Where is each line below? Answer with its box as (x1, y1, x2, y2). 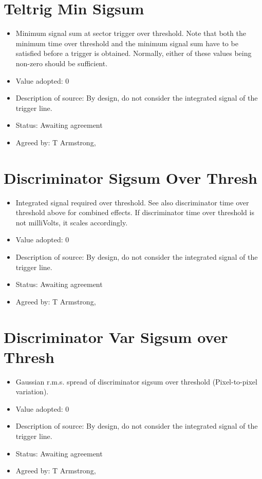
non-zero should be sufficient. (15, 58, 108, 68)
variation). (15, 386, 49, 397)
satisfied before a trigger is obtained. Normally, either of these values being (15, 48, 252, 59)
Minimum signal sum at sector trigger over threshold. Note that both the (15, 28, 246, 39)
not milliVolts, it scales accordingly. (15, 217, 128, 227)
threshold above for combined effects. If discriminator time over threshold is (15, 207, 254, 218)
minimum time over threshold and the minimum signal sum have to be (15, 37, 238, 48)
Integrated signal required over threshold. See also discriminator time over (15, 197, 249, 207)
